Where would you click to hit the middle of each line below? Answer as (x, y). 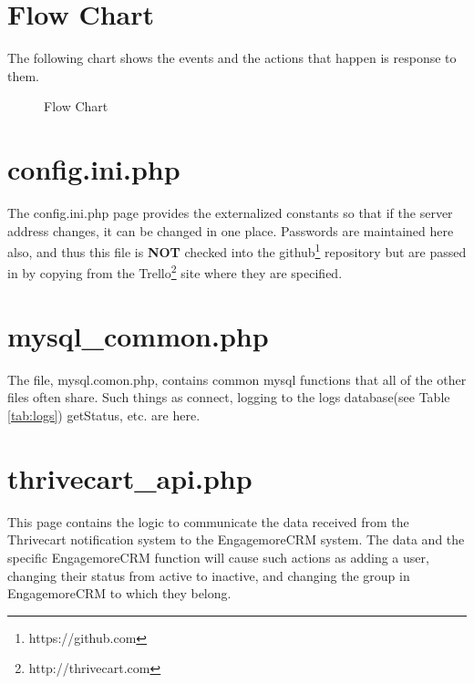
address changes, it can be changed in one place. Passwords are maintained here (231, 230)
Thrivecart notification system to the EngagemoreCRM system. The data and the (236, 539)
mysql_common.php (138, 335)
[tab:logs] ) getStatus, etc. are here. (104, 415)
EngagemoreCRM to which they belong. (119, 593)
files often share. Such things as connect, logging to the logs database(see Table (229, 397)
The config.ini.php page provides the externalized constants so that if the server (230, 213)
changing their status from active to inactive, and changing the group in (209, 575)
